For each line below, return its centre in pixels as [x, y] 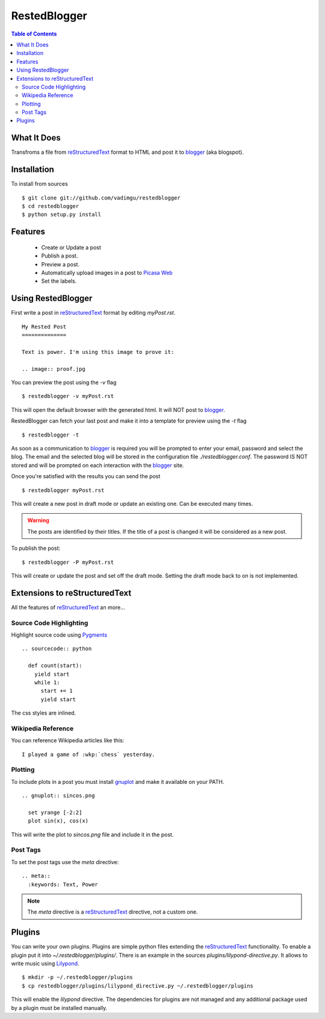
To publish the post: [36, 548]
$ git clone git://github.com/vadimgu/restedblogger [101, 198]
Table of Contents [34, 34]
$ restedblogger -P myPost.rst [68, 562]
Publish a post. [60, 256]
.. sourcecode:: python [57, 649]
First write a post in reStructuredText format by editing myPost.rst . [93, 313]
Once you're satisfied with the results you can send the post [86, 476]
